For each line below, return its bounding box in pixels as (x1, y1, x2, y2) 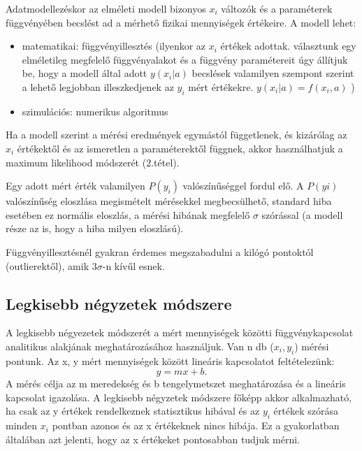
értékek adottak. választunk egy (220, 38, 356, 53)
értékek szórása (273, 403, 338, 418)
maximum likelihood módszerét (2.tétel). (6, 155, 180, 169)
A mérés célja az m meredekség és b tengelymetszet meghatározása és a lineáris (6, 376, 346, 391)
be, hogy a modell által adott (22, 66, 147, 80)
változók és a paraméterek (221, 1, 333, 15)
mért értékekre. (188, 79, 254, 94)
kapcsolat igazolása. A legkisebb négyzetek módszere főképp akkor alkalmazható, (6, 389, 352, 404)
